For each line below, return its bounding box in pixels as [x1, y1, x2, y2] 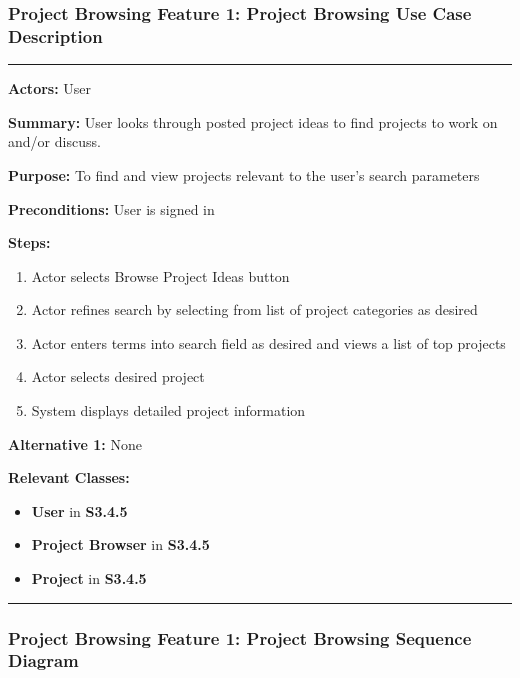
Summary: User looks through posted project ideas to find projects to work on [8, 111, 498, 132]
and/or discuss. [8, 131, 101, 152]
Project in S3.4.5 [31, 568, 147, 589]
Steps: [8, 232, 51, 253]
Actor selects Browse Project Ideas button [31, 265, 290, 286]
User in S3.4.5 [31, 500, 128, 521]
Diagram [8, 648, 79, 673]
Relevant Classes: [8, 467, 130, 488]
